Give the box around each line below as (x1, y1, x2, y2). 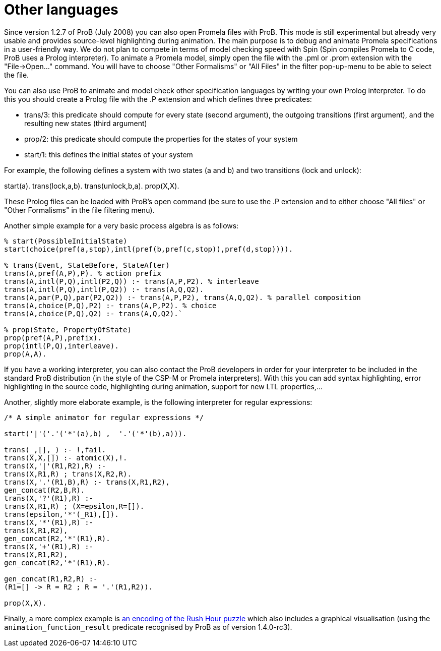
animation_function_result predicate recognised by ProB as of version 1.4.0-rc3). (4, 622, 292, 631)
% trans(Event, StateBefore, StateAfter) (4, 261, 170, 269)
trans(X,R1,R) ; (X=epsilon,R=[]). (4, 502, 145, 510)
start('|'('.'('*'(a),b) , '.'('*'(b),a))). (4, 429, 187, 438)
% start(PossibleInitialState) (4, 236, 128, 245)
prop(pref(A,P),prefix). (4, 333, 102, 342)
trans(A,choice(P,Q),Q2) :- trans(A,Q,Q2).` (4, 309, 183, 318)
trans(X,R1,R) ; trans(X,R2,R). (4, 469, 132, 478)
